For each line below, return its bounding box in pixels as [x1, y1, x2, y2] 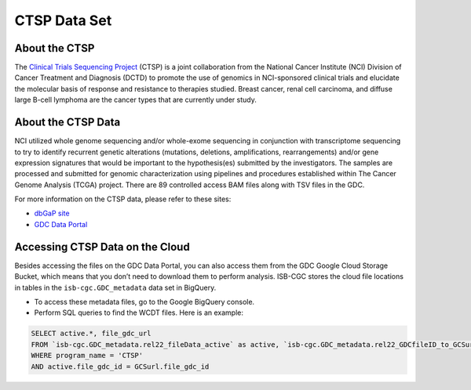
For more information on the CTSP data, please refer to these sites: [14, 194, 232, 204]
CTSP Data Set [14, 12, 112, 29]
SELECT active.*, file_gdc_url [31, 329, 152, 338]
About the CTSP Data [14, 116, 121, 129]
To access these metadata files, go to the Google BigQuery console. [34, 297, 255, 306]
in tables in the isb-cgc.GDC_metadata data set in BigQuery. [14, 283, 217, 292]
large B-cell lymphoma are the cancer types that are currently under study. [14, 95, 257, 105]
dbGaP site [34, 208, 70, 218]
